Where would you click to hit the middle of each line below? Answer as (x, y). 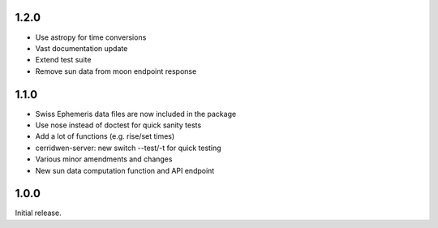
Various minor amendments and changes (104, 159)
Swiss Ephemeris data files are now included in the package (136, 114)
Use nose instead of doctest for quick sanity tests (118, 125)
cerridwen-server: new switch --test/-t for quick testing (129, 148)
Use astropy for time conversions (91, 37)
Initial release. (38, 213)
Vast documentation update (82, 48)
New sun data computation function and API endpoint (125, 170)
